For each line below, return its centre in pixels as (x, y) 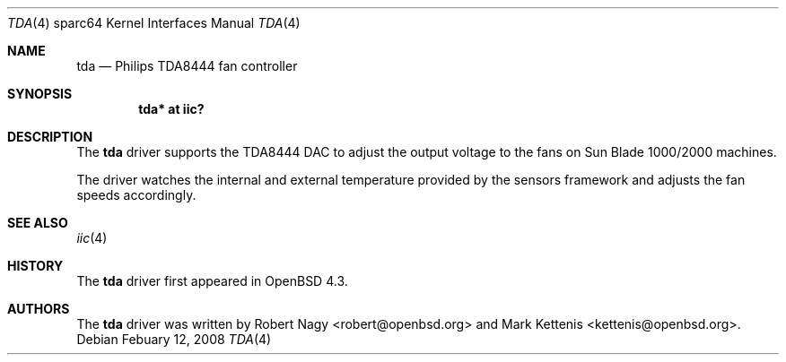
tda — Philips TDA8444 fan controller (187, 66)
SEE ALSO (38, 223)
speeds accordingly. (136, 195)
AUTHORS (39, 309)
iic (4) (92, 238)
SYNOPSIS (40, 94)
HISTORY (35, 266)
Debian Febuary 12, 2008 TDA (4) (174, 339)
